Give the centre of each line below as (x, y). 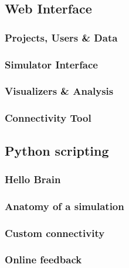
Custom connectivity (55, 233)
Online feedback (43, 260)
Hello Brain (33, 179)
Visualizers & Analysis (59, 91)
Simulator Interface (51, 64)
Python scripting (57, 150)
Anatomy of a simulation (64, 206)
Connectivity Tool (48, 118)
